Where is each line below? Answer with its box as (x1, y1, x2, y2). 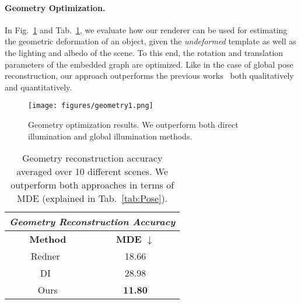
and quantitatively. (5, 81, 72, 93)
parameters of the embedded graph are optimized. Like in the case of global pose (5, 58, 293, 70)
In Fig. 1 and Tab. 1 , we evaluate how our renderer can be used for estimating (5, 23, 288, 36)
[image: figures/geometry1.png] (28, 102, 153, 110)
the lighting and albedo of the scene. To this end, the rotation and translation (5, 46, 283, 58)
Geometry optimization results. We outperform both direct (28, 118, 239, 131)
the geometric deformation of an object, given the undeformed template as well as (5, 35, 296, 47)
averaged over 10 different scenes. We (16, 165, 169, 179)
